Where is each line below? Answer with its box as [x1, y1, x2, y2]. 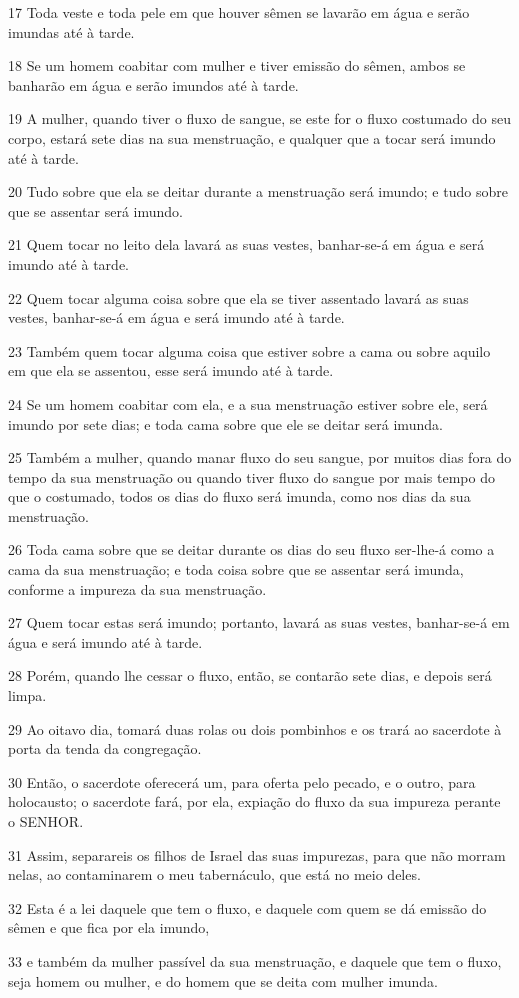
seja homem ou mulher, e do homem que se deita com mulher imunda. [8, 970, 438, 991]
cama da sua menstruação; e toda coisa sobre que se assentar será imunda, [8, 559, 464, 580]
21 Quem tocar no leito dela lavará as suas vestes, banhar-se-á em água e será [8, 234, 485, 255]
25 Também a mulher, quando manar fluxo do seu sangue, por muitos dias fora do [8, 447, 512, 468]
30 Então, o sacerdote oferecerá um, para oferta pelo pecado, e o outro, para [8, 771, 476, 792]
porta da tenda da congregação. [8, 738, 202, 759]
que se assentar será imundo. [8, 200, 183, 221]
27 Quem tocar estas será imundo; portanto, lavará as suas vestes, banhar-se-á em [8, 612, 510, 633]
